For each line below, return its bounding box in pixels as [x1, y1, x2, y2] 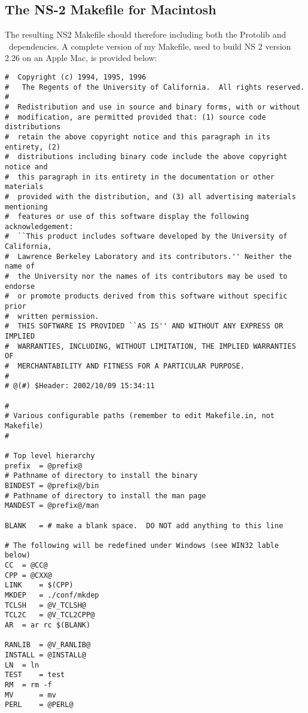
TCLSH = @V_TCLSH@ [5, 601, 87, 610]
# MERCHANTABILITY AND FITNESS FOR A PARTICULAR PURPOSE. [5, 362, 245, 371]
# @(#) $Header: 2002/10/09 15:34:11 [5, 382, 155, 391]
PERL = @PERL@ [5, 700, 74, 709]
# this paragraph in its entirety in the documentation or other [5, 172, 275, 181]
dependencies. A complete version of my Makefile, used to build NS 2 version [8, 39, 291, 52]
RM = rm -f [5, 681, 52, 690]
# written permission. [5, 312, 99, 321]
